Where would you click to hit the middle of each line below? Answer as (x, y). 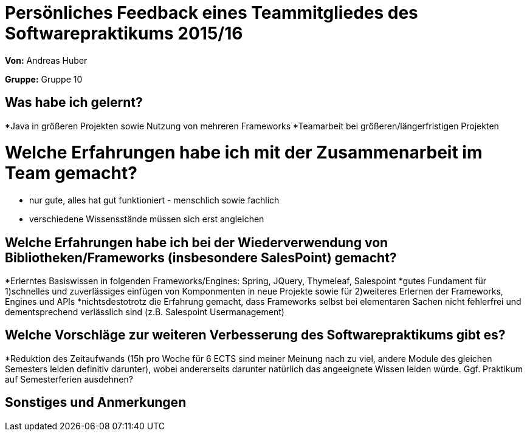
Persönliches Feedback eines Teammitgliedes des (212, 13)
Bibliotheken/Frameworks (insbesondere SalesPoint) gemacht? (201, 257)
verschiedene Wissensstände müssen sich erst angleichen (147, 219)
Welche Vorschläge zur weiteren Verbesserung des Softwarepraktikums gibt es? (255, 335)
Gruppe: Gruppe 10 (44, 79)
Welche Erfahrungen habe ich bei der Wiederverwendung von (197, 242)
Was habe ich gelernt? (74, 103)
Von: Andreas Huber (46, 60)
